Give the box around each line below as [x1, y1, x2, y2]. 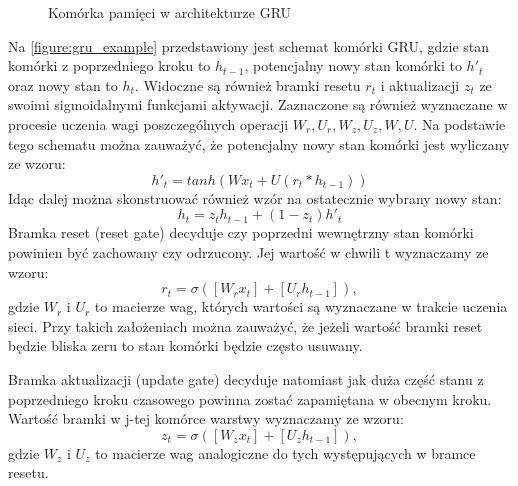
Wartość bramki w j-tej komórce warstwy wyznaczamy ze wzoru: [8, 408, 404, 429]
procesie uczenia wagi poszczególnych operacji [8, 113, 289, 134]
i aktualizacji [380, 74, 460, 95]
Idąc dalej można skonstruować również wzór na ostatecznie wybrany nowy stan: [8, 187, 502, 208]
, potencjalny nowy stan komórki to [244, 55, 462, 76]
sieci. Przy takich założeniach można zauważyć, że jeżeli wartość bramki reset [8, 315, 483, 336]
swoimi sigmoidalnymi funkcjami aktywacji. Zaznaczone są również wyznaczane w [8, 94, 508, 115]
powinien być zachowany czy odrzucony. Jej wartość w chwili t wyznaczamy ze [8, 241, 489, 262]
